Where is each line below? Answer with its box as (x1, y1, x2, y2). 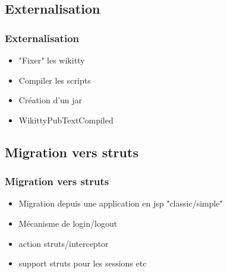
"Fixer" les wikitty (18, 54, 85, 66)
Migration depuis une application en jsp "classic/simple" (18, 197, 223, 209)
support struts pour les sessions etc (18, 257, 147, 269)
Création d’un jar (18, 94, 83, 106)
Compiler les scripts (18, 74, 91, 86)
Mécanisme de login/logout (18, 217, 118, 229)
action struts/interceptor (18, 237, 109, 249)
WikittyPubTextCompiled (18, 113, 113, 126)
